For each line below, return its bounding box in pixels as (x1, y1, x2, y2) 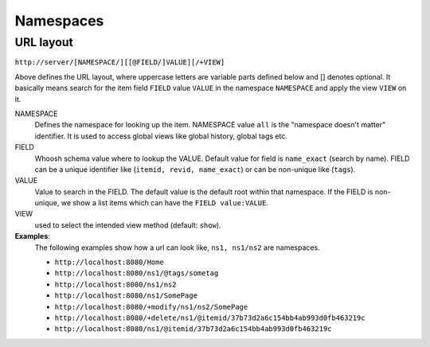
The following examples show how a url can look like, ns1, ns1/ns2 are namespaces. (34, 243, 320, 252)
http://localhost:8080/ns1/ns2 (54, 279, 177, 289)
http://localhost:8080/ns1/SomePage (54, 291, 198, 300)
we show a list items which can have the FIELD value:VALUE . (61, 198, 268, 208)
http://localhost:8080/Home (54, 258, 165, 267)
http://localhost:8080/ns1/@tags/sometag (54, 269, 219, 278)
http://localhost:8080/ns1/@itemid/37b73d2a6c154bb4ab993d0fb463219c (54, 325, 332, 333)
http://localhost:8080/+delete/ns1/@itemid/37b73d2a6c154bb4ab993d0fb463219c (54, 313, 365, 322)
